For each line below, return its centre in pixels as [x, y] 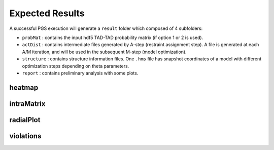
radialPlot [25, 120]
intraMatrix [27, 104]
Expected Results [47, 13]
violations [25, 136]
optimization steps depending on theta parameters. [76, 66]
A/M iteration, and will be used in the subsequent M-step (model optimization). [105, 52]
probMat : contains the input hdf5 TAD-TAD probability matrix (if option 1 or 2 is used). [113, 37]
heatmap [24, 87]
